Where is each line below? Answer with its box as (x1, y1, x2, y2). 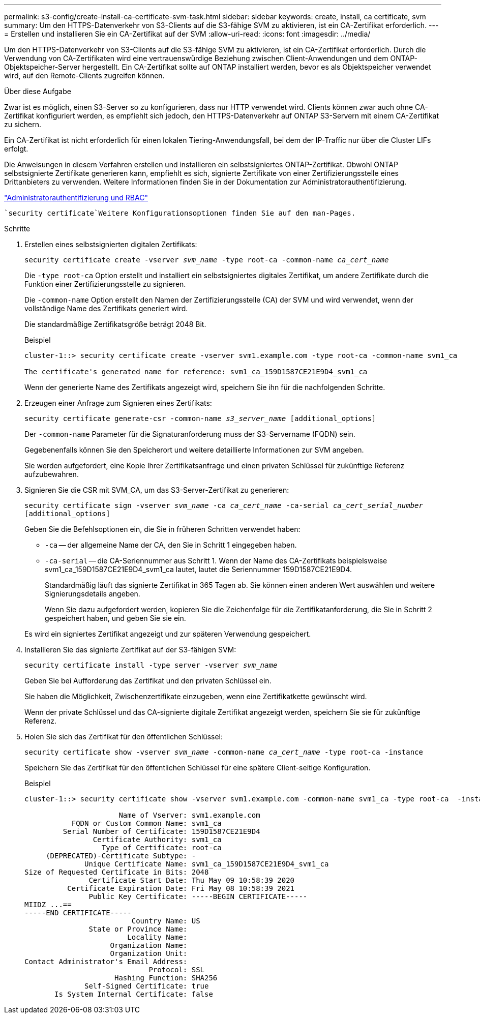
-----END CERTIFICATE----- (24, 909, 132, 917)
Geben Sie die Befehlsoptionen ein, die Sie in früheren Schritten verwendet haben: (24, 525, 301, 533)
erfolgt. (4, 144, 28, 153)
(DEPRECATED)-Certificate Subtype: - (46, 852, 196, 860)
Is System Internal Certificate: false (54, 990, 213, 998)
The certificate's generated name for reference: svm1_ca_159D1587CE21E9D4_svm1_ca (24, 368, 368, 376)
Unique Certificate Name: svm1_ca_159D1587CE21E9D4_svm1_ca (84, 860, 329, 868)
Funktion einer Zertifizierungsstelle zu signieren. (24, 280, 186, 288)
